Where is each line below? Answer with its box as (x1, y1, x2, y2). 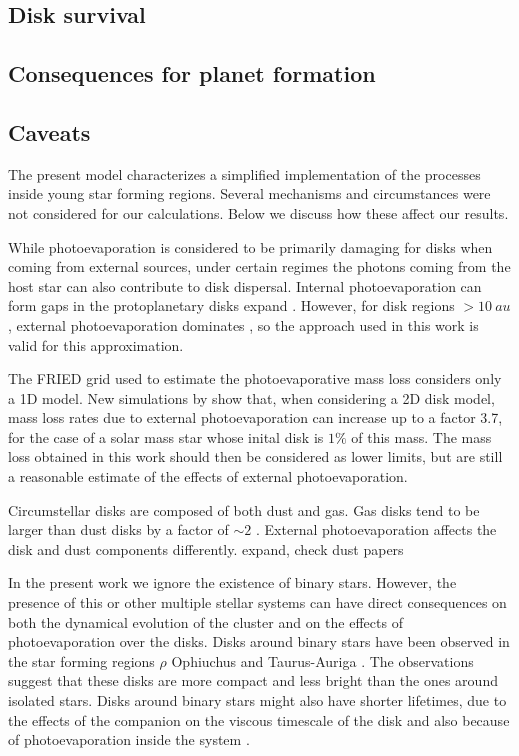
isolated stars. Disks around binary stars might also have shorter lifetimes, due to (8, 690, 507, 711)
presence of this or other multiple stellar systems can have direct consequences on (8, 592, 507, 613)
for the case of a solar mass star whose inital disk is (8, 426, 324, 447)
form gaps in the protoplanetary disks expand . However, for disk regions (8, 295, 455, 316)
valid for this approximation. (8, 334, 184, 355)
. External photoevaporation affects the (256, 519, 497, 540)
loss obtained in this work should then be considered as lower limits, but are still (8, 446, 503, 467)
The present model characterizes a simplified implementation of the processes (8, 163, 481, 184)
